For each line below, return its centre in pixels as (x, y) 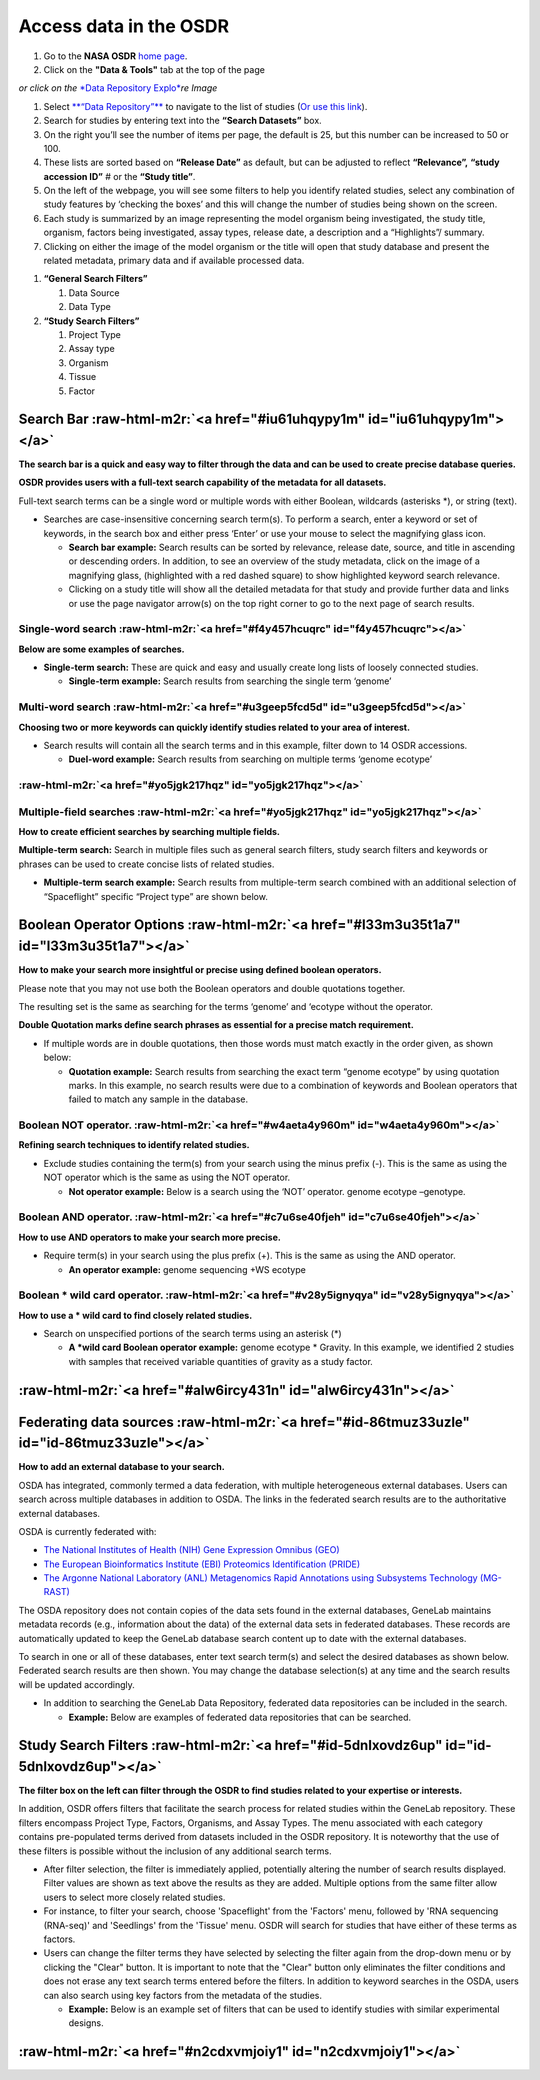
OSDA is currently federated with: (87, 1531)
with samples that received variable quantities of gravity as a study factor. (221, 1361)
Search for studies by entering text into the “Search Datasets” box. (182, 121)
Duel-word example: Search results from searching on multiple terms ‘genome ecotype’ (250, 759)
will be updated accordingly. (76, 1684)
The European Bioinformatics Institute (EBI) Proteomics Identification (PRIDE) (202, 1564)
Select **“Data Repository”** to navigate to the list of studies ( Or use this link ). (205, 106)
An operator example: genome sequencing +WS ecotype (187, 1269)
